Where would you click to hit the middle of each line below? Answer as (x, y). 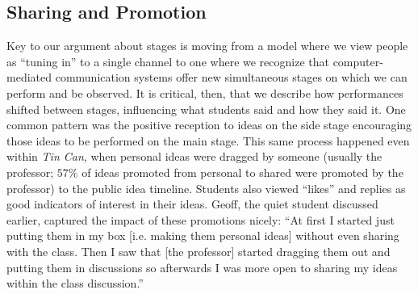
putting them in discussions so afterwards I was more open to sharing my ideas (202, 267)
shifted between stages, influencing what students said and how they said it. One (206, 109)
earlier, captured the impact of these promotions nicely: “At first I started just (201, 219)
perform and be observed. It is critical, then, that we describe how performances (205, 92)
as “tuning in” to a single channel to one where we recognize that (168, 61)
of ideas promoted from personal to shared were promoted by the (242, 172)
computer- (358, 61)
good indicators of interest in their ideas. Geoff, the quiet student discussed (192, 204)
